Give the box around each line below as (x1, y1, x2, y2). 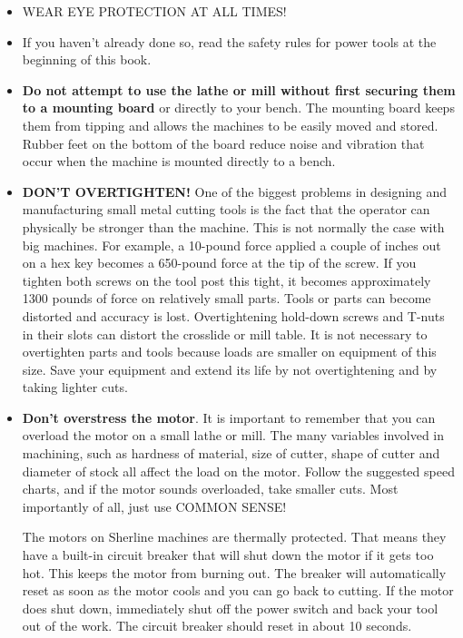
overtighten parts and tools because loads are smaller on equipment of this (22, 342, 437, 361)
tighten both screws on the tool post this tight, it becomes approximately (22, 270, 431, 290)
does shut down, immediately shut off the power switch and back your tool (22, 598, 438, 617)
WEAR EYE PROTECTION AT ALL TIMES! (22, 2, 287, 20)
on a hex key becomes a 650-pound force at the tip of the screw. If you (22, 253, 417, 272)
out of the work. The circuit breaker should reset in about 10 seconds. (22, 616, 412, 635)
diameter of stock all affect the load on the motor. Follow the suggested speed (22, 461, 455, 480)
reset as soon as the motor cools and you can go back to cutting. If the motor (22, 581, 454, 600)
